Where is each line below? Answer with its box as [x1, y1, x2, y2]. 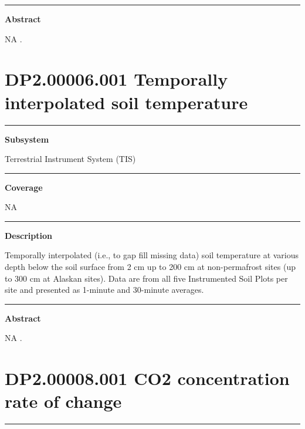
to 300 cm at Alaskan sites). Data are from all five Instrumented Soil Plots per [5, 272, 288, 284]
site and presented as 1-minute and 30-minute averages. [5, 283, 204, 296]
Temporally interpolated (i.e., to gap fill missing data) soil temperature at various [5, 249, 299, 261]
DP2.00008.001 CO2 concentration [5, 366, 290, 390]
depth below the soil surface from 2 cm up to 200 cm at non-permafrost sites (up [5, 261, 296, 273]
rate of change [5, 389, 122, 413]
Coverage [5, 181, 43, 193]
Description [5, 229, 53, 241]
